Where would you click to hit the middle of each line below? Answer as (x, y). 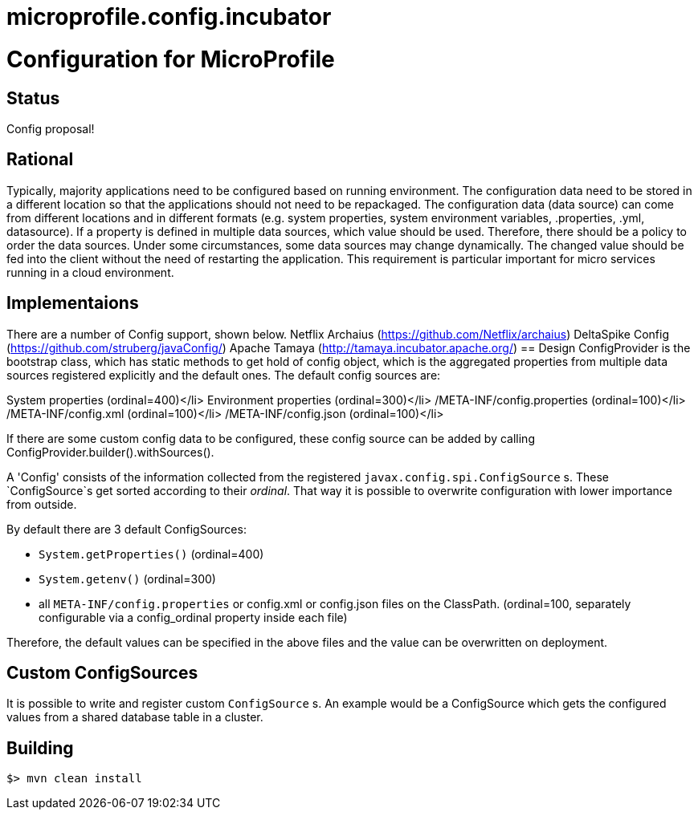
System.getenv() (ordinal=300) (127, 579)
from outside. (42, 504)
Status (33, 98)
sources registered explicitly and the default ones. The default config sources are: (224, 375)
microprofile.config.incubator (169, 17)
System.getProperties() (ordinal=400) (151, 554)
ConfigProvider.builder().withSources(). (110, 452)
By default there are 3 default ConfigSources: (127, 529)
